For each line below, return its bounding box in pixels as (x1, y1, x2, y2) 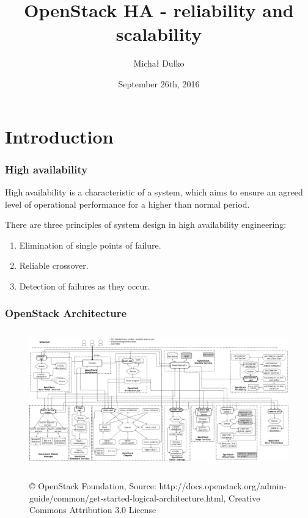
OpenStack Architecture (5, 305, 127, 321)
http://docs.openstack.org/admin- (159, 480, 287, 492)
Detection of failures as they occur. (19, 279, 150, 292)
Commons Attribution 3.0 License (29, 503, 156, 516)
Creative (229, 491, 260, 504)
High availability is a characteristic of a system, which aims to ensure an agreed (5, 185, 303, 198)
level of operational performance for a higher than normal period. (5, 197, 250, 210)
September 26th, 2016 (118, 77, 200, 90)
